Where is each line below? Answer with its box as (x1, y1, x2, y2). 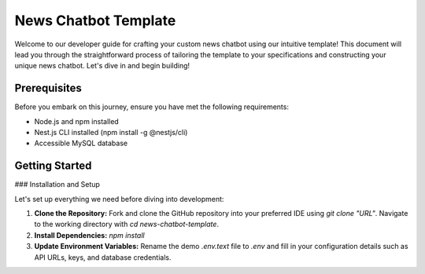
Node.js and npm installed (34, 116, 120, 126)
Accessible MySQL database (34, 138, 128, 148)
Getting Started (14, 159, 92, 173)
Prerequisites (14, 82, 82, 95)
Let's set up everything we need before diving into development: (14, 194, 224, 203)
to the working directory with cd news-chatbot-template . (34, 220, 220, 229)
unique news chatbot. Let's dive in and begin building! (14, 61, 190, 71)
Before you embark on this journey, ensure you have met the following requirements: (14, 102, 289, 111)
